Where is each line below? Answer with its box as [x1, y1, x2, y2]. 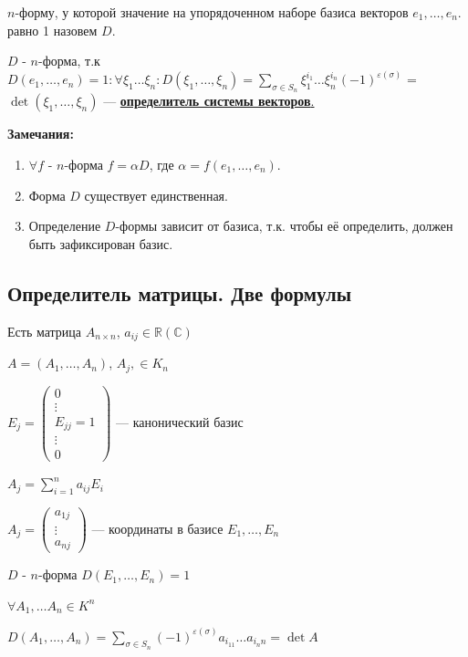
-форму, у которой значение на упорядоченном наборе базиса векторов [15, 3, 409, 21]
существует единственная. [84, 185, 228, 204]
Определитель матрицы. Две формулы [7, 278, 352, 307]
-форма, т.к [38, 51, 100, 70]
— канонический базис [116, 412, 244, 431]
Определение [28, 216, 101, 235]
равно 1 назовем [7, 20, 98, 39]
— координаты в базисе [91, 518, 224, 537]
